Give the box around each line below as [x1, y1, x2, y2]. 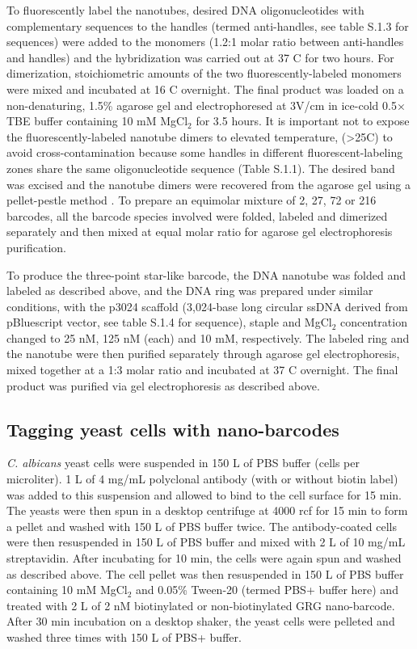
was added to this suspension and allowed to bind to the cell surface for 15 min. [6, 486, 402, 503]
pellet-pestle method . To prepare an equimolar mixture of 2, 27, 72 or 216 [6, 192, 377, 209]
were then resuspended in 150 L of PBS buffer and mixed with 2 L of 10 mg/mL [6, 533, 406, 550]
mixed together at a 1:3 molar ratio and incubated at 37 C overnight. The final [6, 361, 398, 378]
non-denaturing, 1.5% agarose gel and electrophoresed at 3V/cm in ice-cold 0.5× [6, 96, 406, 113]
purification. [6, 238, 66, 255]
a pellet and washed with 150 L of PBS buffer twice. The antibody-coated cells [6, 517, 397, 534]
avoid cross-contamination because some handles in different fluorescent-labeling [6, 144, 403, 161]
